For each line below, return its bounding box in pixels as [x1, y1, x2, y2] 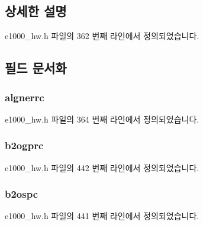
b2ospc [5, 187, 38, 201]
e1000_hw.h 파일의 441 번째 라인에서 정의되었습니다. [5, 210, 199, 222]
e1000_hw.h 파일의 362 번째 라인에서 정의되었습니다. [5, 30, 199, 42]
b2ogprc [5, 138, 44, 153]
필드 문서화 [5, 59, 67, 77]
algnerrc [5, 89, 44, 104]
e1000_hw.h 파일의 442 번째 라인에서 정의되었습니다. [5, 161, 199, 173]
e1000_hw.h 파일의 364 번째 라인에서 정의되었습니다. [5, 112, 199, 125]
